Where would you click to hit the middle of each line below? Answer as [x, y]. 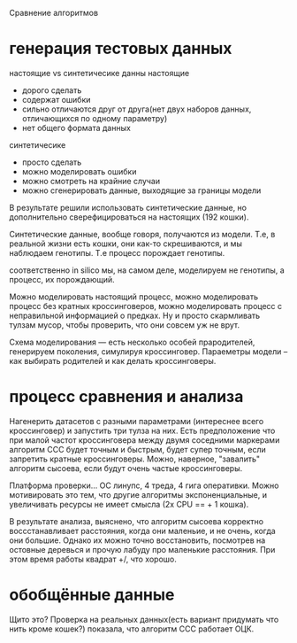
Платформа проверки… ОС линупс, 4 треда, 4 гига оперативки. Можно [144, 485]
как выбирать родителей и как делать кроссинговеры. [113, 360]
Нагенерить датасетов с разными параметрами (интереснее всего [137, 421]
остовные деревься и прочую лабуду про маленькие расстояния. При [142, 549]
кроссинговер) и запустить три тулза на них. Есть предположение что [142, 430]
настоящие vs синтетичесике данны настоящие [99, 73]
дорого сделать [52, 90]
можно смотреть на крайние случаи [91, 181]
